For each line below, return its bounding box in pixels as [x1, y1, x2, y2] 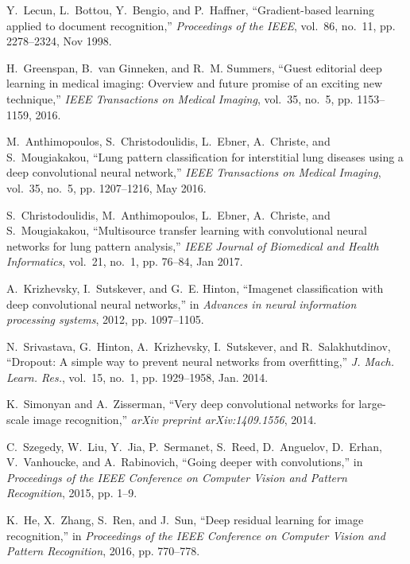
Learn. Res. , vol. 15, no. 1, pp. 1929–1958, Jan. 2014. [6, 368, 269, 385]
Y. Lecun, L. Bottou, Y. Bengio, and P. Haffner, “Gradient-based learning [6, 2, 374, 18]
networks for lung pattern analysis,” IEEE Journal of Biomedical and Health [6, 237, 379, 254]
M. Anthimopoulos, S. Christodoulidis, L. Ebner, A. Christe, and [6, 133, 331, 150]
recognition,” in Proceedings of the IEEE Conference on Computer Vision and [6, 527, 385, 543]
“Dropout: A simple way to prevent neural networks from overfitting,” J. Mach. [6, 353, 395, 370]
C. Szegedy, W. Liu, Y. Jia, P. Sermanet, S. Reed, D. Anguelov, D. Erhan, [6, 438, 382, 454]
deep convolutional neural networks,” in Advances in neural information [6, 295, 357, 312]
